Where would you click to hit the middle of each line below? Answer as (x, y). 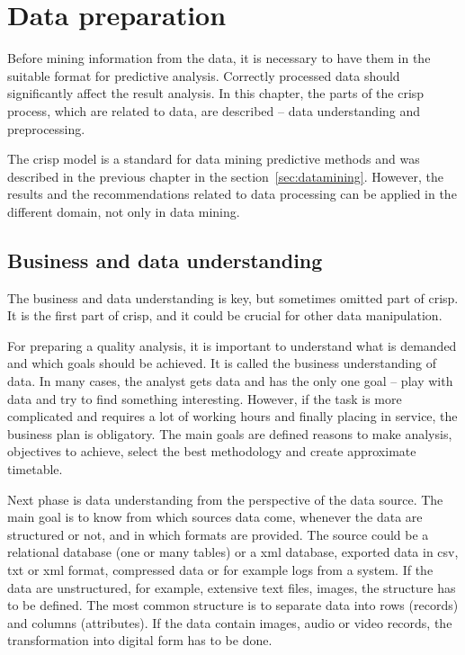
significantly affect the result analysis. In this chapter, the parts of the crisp (216, 93)
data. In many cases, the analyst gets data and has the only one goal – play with (230, 381)
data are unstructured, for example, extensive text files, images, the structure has (232, 587)
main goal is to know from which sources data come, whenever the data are (215, 517)
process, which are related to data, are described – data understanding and (214, 110)
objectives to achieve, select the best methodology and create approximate (212, 451)
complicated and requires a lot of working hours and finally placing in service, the (232, 416)
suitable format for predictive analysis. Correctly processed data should (204, 75)
